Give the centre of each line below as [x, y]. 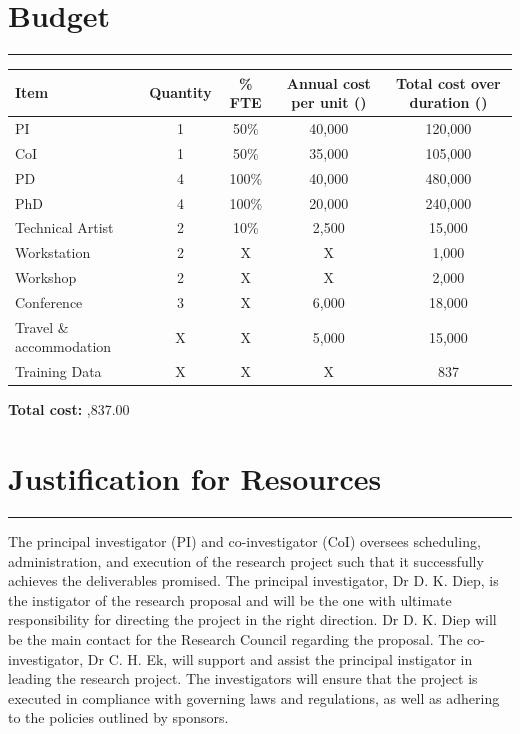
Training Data [58, 371]
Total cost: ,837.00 [69, 409]
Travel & [42, 326]
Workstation [53, 252]
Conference [49, 301]
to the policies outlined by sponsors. [118, 717]
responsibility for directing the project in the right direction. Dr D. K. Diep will [252, 619]
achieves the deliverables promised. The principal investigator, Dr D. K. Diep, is [253, 580]
